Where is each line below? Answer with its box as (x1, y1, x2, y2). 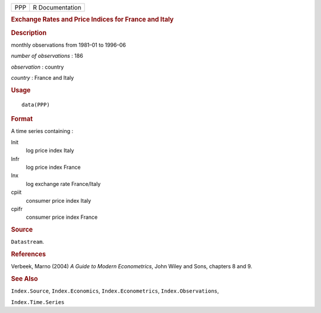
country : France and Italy (11, 75, 74, 82)
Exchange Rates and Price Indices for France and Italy (11, 16, 174, 24)
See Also (11, 275, 38, 283)
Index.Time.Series (11, 299, 65, 305)
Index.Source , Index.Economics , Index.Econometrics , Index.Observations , (11, 287, 219, 295)
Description (11, 29, 47, 37)
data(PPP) (21, 101, 50, 108)
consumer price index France (26, 213, 98, 221)
